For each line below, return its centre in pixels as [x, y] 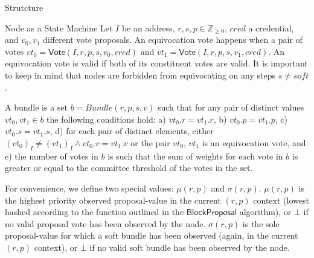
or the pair [150, 142]
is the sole [261, 223]
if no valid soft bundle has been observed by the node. [190, 247]
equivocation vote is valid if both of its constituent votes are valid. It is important [156, 63]
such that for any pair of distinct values [231, 107]
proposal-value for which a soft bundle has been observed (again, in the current [152, 235]
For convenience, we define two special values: [89, 188]
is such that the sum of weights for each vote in [195, 156]
